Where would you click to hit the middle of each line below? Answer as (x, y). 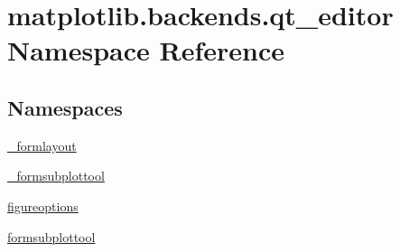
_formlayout (42, 145)
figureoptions (43, 205)
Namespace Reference (146, 50)
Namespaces (65, 107)
